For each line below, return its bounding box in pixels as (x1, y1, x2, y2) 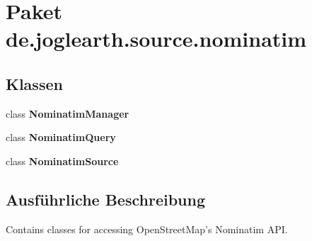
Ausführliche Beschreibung (6, 188, 205, 210)
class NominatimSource (6, 153, 119, 168)
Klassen (6, 72, 63, 94)
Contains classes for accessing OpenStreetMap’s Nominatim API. (6, 221, 288, 236)
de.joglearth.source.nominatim (6, 24, 307, 53)
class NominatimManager (6, 106, 129, 120)
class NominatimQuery (6, 130, 116, 145)
